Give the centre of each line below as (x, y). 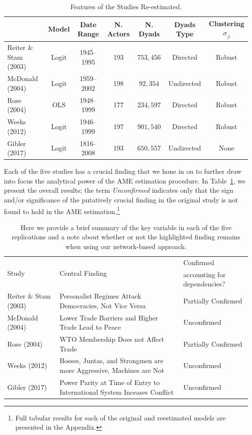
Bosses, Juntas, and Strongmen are (111, 360)
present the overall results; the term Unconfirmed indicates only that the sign (119, 190)
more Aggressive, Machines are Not (112, 370)
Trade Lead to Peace (90, 327)
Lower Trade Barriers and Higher (109, 317)
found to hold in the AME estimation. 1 (62, 210)
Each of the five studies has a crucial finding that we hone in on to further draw (123, 171)
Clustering (226, 23)
